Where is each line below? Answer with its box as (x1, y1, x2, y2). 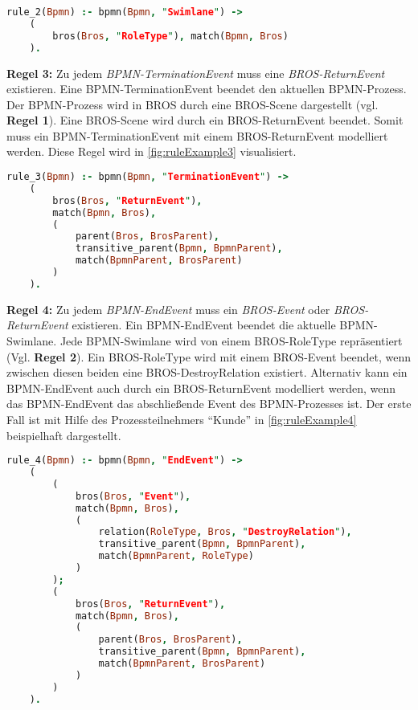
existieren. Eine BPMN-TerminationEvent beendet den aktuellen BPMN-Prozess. (6, 80, 407, 97)
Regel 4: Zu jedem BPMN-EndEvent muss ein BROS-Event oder (6, 300, 330, 317)
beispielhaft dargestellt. (6, 426, 121, 443)
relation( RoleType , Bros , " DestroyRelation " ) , (98, 526, 352, 538)
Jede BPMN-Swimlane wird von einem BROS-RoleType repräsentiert (59, 333, 403, 349)
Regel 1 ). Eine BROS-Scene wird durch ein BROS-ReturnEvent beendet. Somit (6, 112, 404, 129)
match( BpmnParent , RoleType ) (98, 550, 254, 562)
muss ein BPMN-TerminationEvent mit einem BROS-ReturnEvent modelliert (6, 127, 388, 144)
